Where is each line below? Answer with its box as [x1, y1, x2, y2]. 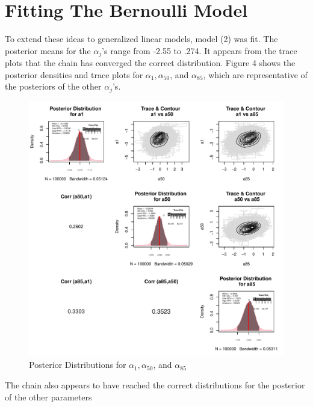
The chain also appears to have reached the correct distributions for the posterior [5, 379, 305, 391]
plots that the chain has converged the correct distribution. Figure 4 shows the [5, 57, 296, 69]
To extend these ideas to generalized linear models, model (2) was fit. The [5, 32, 278, 45]
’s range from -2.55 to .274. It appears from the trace [102, 44, 297, 57]
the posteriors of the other [5, 80, 102, 93]
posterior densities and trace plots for [5, 68, 143, 81]
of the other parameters [5, 390, 92, 403]
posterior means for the [5, 44, 91, 57]
